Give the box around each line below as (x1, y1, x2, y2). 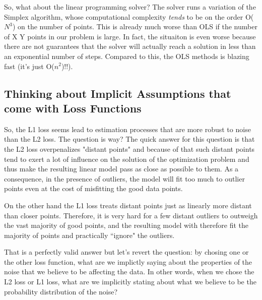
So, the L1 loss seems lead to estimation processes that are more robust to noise (4, 124, 251, 134)
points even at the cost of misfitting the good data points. (4, 183, 183, 194)
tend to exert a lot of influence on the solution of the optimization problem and (4, 153, 249, 164)
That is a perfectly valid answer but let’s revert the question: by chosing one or (4, 247, 249, 257)
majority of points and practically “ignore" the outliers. (4, 229, 175, 240)
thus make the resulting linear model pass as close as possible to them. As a (4, 163, 239, 174)
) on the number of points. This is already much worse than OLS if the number (12, 21, 257, 32)
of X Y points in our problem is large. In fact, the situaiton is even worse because (4, 31, 256, 41)
